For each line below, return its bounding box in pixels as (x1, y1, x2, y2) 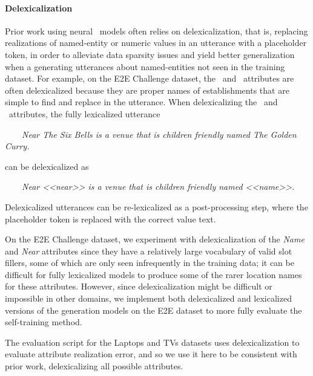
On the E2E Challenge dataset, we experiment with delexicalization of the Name (5, 233, 305, 245)
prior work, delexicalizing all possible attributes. (5, 360, 183, 372)
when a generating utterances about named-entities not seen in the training (5, 60, 285, 73)
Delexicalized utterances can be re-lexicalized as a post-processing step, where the (5, 200, 308, 213)
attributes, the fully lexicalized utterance (8, 107, 160, 120)
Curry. (5, 140, 30, 152)
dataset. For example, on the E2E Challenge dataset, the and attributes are (5, 72, 294, 85)
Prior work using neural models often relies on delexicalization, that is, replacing (5, 24, 308, 37)
